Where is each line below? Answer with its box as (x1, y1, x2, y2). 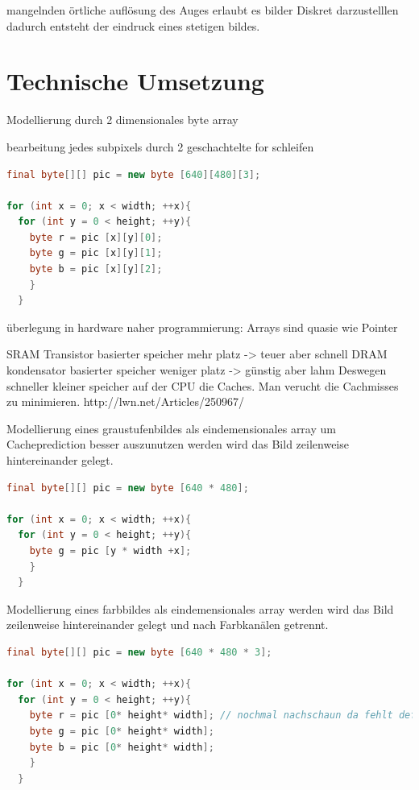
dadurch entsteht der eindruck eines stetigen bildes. (6, 17, 260, 34)
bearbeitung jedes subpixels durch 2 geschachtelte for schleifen (6, 138, 314, 155)
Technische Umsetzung (6, 64, 264, 97)
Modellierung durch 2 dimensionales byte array (6, 111, 239, 128)
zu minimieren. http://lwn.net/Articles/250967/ (6, 393, 244, 410)
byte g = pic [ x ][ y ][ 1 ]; (29, 247, 163, 259)
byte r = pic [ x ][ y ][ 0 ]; (29, 231, 163, 243)
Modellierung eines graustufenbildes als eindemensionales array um (6, 420, 336, 436)
